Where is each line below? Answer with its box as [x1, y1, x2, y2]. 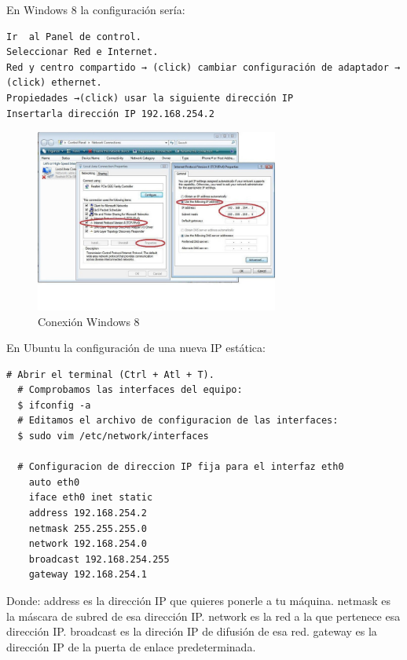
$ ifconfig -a [17, 399, 91, 411]
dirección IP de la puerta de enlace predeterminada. [6, 638, 256, 654]
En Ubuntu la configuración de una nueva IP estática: [6, 339, 266, 356]
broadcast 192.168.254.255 [28, 553, 170, 565]
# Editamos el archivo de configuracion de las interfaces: [17, 415, 339, 427]
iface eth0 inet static [28, 492, 153, 504]
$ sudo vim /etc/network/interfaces [17, 431, 209, 442]
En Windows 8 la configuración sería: [6, 2, 185, 17]
